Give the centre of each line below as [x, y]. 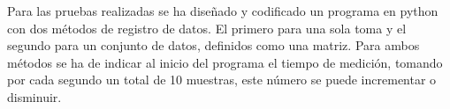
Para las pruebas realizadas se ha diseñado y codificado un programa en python [223, 11]
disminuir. [34, 96]
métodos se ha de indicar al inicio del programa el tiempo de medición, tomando [225, 62]
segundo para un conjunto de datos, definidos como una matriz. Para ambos [214, 45]
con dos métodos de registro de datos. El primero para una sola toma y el [207, 28]
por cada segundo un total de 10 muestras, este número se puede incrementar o [222, 80]
